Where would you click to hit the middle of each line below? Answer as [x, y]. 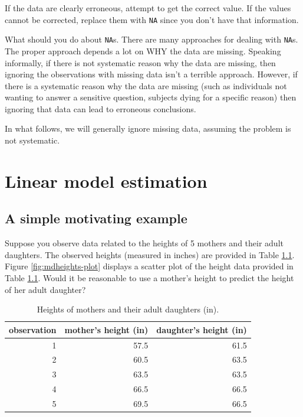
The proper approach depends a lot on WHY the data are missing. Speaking [143, 51]
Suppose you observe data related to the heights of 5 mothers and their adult [144, 243]
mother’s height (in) [106, 329]
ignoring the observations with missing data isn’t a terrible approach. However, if [151, 74]
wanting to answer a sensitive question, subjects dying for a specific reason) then [151, 97]
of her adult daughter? [45, 289]
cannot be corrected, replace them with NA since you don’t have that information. [152, 19]
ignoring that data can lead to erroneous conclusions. [101, 108]
